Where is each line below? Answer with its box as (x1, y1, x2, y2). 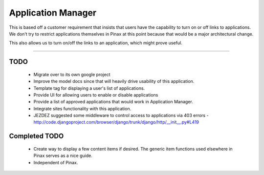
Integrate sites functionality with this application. (33, 105, 132, 112)
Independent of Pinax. (33, 159, 78, 165)
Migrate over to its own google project (33, 71, 110, 78)
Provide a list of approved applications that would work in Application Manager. (33, 99, 193, 105)
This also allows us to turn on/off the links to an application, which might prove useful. (9, 40, 183, 46)
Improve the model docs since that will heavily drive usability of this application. (33, 78, 195, 84)
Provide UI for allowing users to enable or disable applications (33, 92, 158, 97)
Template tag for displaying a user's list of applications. (33, 85, 145, 91)
